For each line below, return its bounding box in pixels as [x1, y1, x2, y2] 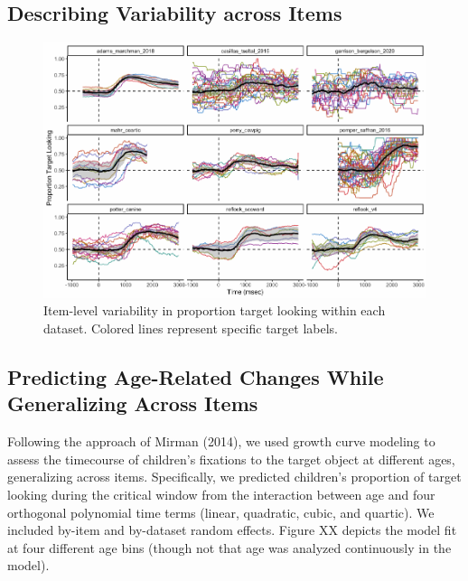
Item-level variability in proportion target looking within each [43, 301, 386, 320]
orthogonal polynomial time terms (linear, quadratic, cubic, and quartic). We [7, 502, 435, 521]
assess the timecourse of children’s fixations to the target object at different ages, [7, 449, 455, 468]
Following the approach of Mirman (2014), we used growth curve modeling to [7, 432, 435, 451]
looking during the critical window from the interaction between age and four [7, 485, 435, 504]
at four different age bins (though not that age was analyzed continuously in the [7, 538, 452, 557]
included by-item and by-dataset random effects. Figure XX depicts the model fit [7, 520, 457, 539]
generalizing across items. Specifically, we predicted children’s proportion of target [7, 467, 462, 486]
